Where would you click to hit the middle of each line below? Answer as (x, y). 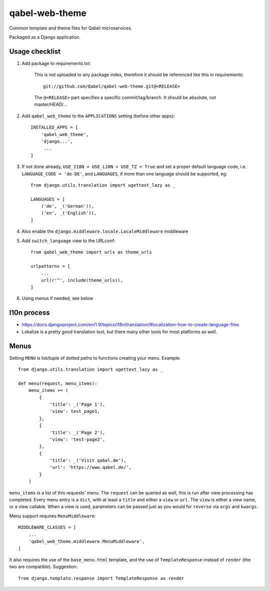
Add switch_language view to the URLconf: (68, 241)
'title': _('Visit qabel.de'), (88, 461)
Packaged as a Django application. (45, 37)
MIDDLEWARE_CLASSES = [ (47, 527)
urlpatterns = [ (50, 266)
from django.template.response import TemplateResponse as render (101, 578)
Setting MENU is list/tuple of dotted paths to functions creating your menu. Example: (95, 358)
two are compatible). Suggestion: (43, 567)
